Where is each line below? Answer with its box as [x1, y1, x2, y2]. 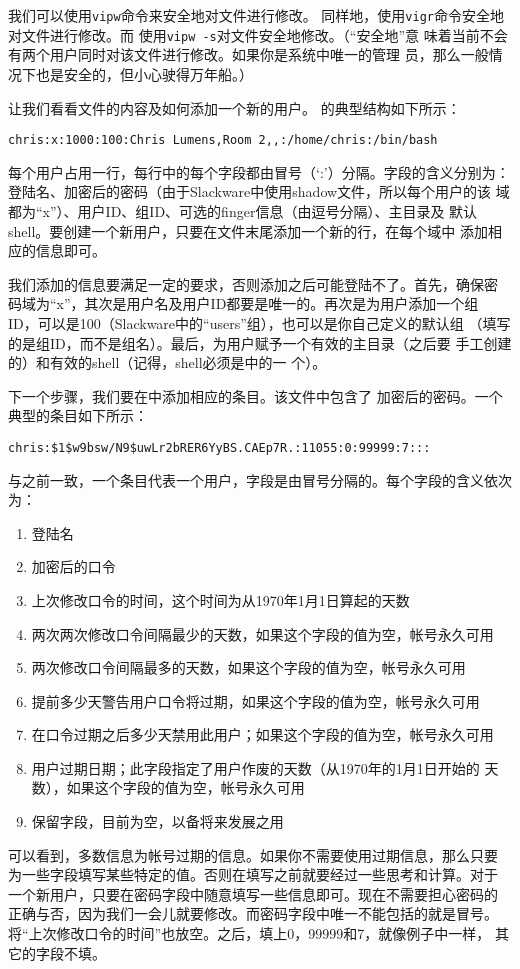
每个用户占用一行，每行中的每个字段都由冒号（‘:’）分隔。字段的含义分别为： [8, 161, 510, 182]
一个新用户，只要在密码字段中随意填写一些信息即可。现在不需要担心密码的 [8, 883, 498, 904]
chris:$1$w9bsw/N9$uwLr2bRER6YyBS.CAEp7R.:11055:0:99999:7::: [8, 440, 431, 455]
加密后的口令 [31, 556, 116, 577]
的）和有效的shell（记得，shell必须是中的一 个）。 [8, 352, 327, 373]
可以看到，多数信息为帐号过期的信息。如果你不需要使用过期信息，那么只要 [8, 844, 498, 865]
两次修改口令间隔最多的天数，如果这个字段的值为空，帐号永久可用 [31, 657, 466, 678]
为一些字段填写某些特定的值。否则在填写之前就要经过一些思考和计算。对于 [8, 864, 498, 885]
